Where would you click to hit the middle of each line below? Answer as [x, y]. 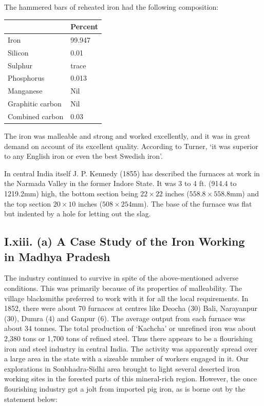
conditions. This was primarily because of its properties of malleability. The [123, 288]
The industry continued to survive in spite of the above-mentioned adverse [121, 278]
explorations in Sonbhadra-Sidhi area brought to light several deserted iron [122, 368]
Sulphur [20, 65]
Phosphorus [26, 78]
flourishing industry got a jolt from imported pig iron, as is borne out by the [125, 388]
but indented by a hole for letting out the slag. [78, 214]
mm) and [245, 193]
